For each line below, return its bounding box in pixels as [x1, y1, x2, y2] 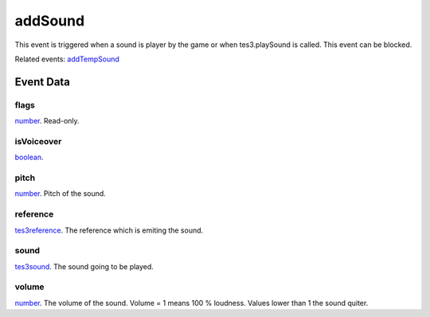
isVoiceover [14, 135, 62, 147]
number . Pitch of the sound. [14, 189, 107, 198]
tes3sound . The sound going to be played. [14, 261, 154, 271]
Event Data [14, 75, 71, 88]
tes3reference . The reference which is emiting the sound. [14, 225, 204, 235]
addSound [14, 12, 85, 29]
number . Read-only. [14, 116, 80, 126]
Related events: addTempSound [14, 54, 119, 64]
